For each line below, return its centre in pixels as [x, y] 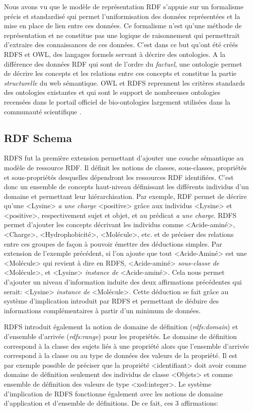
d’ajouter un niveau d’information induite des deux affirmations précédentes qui [123, 282]
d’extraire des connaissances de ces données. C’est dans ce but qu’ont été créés [121, 45]
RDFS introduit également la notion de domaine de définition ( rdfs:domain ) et [121, 327]
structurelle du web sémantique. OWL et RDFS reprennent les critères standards [125, 82]
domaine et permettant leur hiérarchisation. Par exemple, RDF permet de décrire [125, 196]
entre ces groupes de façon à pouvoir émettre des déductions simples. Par [113, 243]
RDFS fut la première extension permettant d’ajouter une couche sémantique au [124, 158]
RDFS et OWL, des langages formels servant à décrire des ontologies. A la [115, 54]
